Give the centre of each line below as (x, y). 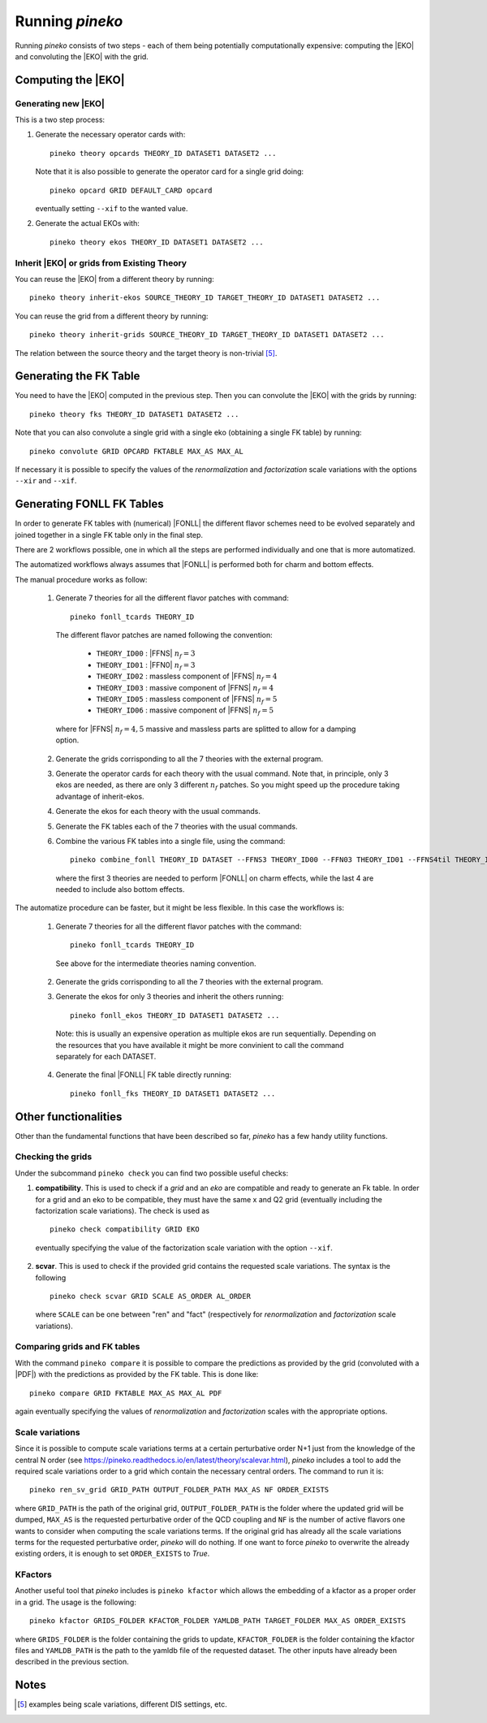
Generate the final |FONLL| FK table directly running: (143, 1075)
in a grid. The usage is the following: (76, 1602)
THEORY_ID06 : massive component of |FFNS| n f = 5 (185, 711)
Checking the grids (54, 1157)
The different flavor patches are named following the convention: (164, 635)
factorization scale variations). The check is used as (123, 1210)
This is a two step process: (60, 120)
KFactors (33, 1574)
